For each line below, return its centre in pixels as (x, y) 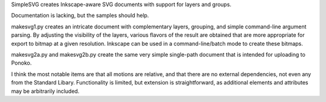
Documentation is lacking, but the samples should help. (80, 16)
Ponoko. (21, 63)
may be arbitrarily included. (45, 91)
